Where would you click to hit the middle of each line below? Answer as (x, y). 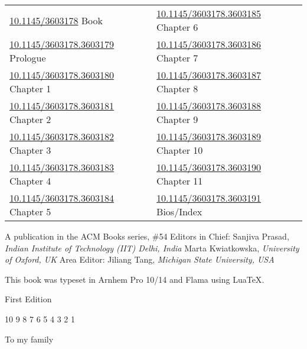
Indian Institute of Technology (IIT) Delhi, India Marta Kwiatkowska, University (152, 248)
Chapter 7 (177, 58)
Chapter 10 (180, 150)
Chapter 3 (30, 150)
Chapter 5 (30, 211)
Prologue (28, 58)
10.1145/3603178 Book (56, 20)
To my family (29, 339)
